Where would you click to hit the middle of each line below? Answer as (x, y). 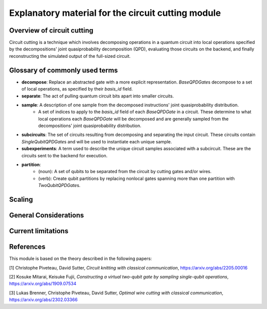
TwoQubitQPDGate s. (60, 185)
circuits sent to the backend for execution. (65, 155)
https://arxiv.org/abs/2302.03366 (43, 300)
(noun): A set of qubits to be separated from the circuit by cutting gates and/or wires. (125, 172)
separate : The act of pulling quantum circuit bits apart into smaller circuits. (98, 96)
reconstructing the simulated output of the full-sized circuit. (70, 56)
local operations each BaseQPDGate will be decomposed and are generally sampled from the (133, 119)
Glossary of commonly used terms (64, 70)
